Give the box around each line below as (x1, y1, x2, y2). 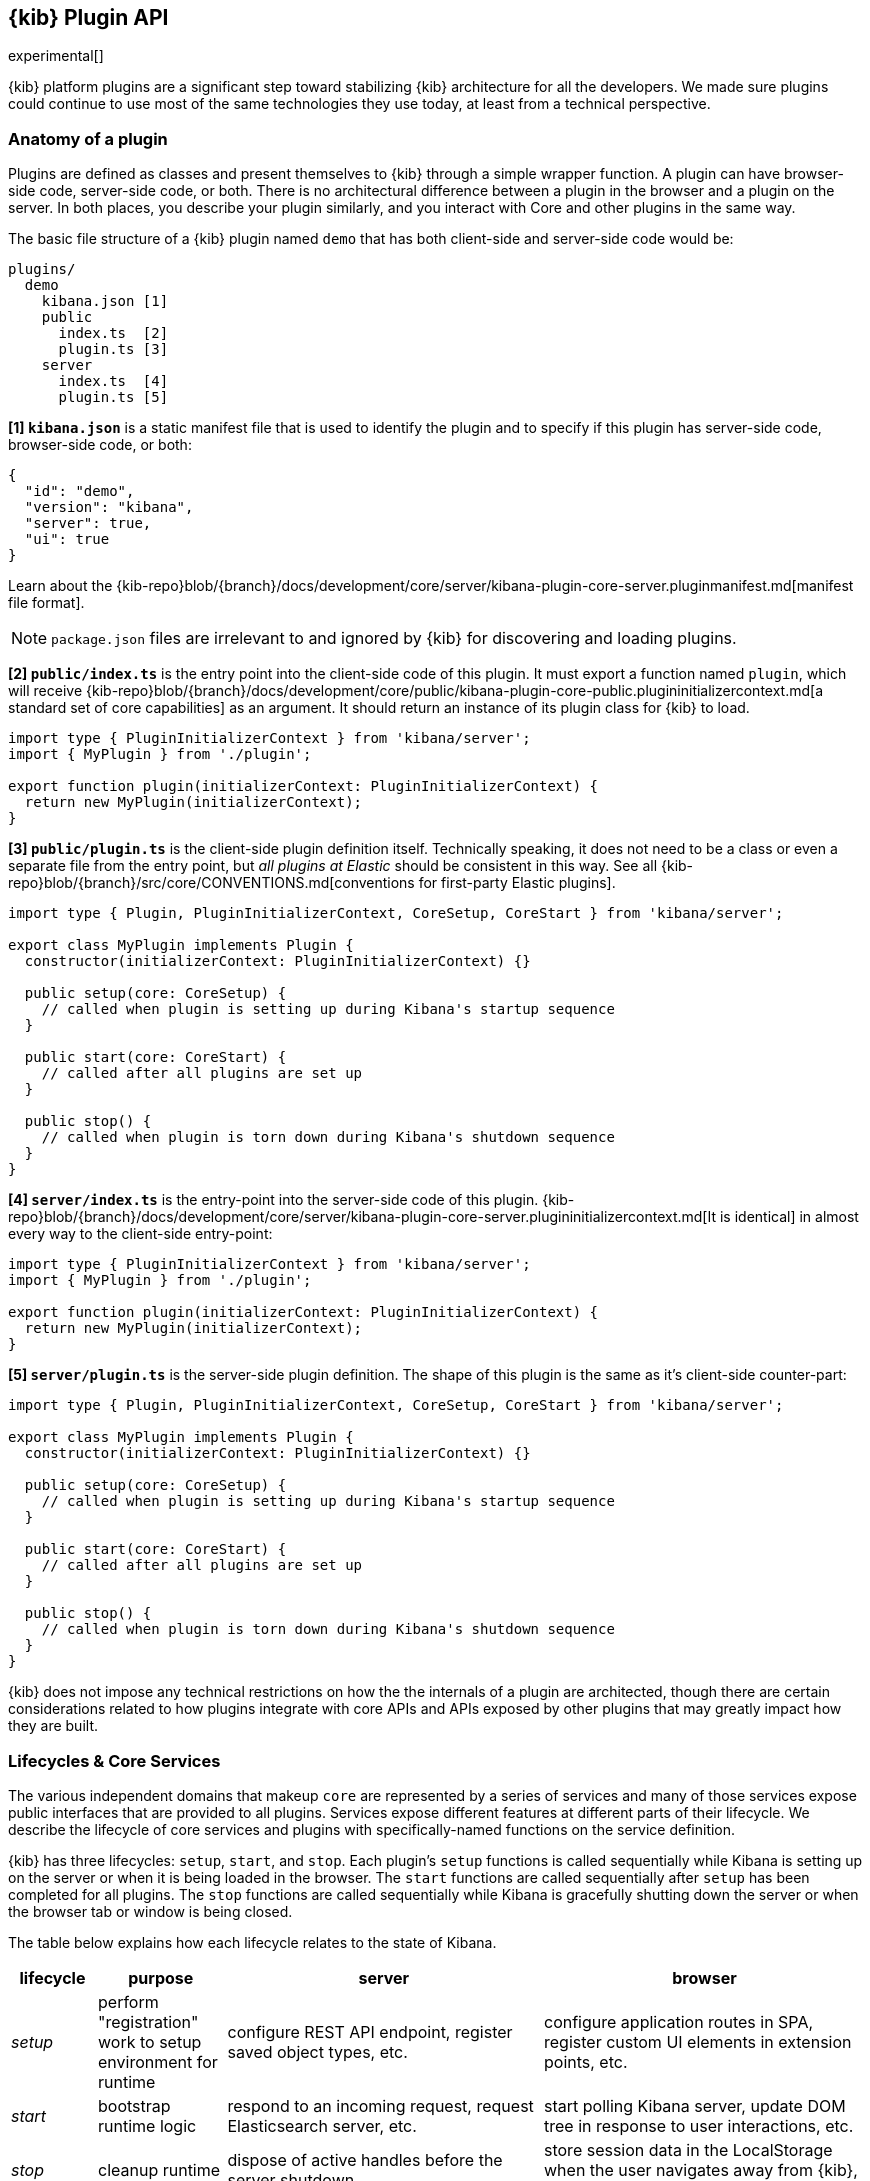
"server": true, (24, 515, 152, 532)
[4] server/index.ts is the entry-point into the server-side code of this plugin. (8, 1191, 539, 1209)
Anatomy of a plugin (8, 128, 168, 149)
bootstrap (98, 2095, 171, 2116)
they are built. (8, 1717, 99, 1735)
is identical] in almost (719, 1208, 859, 1226)
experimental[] (8, 47, 104, 65)
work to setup (98, 2031, 202, 2052)
